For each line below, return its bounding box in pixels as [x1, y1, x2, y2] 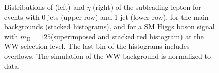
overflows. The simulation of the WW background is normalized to [4, 50, 211, 61]
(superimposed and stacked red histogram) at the [51, 31, 204, 41]
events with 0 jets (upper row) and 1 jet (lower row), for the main [4, 11, 209, 22]
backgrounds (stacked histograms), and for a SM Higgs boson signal [4, 21, 215, 32]
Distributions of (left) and [4, 2, 85, 12]
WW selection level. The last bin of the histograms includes [4, 41, 190, 51]
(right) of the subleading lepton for [93, 2, 201, 12]
